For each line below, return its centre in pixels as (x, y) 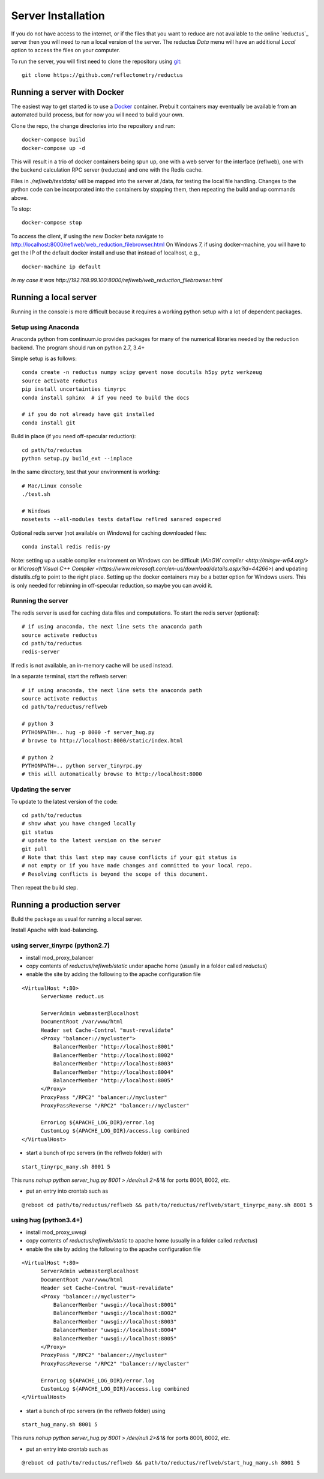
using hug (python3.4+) (47, 1220)
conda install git (49, 423)
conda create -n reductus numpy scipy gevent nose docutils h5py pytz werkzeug (142, 372)
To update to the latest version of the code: (64, 801)
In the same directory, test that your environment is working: (85, 472)
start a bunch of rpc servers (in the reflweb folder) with (94, 1153)
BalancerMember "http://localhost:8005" (113, 1081)
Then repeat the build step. (44, 888)
